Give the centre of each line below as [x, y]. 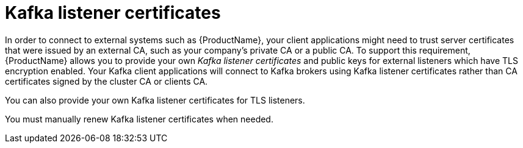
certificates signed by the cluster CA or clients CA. [106, 81]
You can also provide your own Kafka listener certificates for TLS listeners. [155, 100]
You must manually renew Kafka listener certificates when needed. [139, 119]
